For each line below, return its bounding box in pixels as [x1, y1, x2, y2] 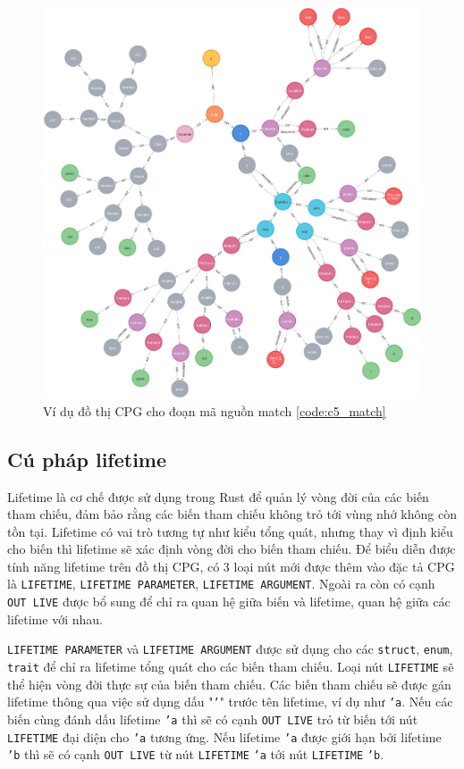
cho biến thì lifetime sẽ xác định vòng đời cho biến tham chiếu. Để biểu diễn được [7, 539, 456, 558]
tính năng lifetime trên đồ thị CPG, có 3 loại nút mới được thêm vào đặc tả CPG [7, 556, 455, 575]
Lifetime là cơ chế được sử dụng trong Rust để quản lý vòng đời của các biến [7, 487, 429, 506]
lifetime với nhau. [7, 609, 103, 628]
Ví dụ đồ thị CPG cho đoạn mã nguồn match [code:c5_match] [43, 401, 386, 420]
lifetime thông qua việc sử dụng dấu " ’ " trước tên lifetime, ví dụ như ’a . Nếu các [7, 692, 453, 711]
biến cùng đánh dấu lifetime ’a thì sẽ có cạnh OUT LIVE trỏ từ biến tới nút [7, 709, 418, 728]
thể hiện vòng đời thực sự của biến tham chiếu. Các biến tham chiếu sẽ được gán [7, 674, 451, 693]
